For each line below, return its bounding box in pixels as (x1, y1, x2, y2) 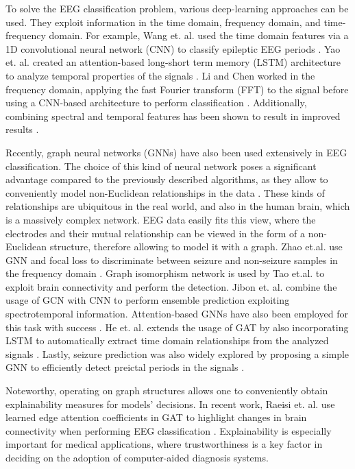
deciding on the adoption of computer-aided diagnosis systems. (5, 450, 269, 464)
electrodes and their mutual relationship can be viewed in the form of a (5, 226, 306, 240)
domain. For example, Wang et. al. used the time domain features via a (49, 28, 349, 43)
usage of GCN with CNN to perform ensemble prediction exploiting (5, 293, 290, 307)
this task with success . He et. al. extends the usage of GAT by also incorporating (5, 320, 349, 334)
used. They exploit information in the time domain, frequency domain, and (5, 14, 321, 29)
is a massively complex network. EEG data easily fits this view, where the (5, 212, 316, 226)
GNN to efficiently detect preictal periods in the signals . (5, 360, 245, 374)
